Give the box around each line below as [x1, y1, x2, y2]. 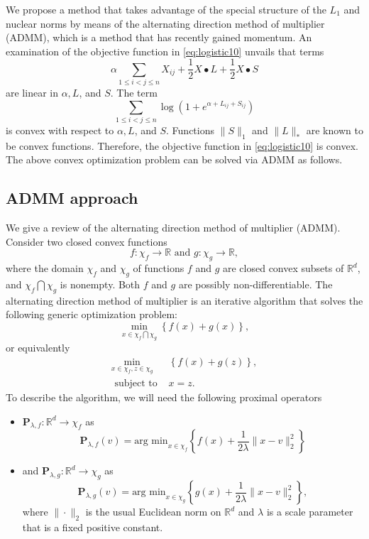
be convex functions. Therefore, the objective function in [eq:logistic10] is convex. [6, 138, 358, 153]
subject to [114, 379, 158, 389]
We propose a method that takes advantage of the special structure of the [6, 2, 326, 16]
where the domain [6, 261, 84, 276]
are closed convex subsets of [222, 261, 344, 276]
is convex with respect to [6, 123, 114, 138]
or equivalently [6, 340, 70, 355]
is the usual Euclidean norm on [85, 504, 221, 519]
